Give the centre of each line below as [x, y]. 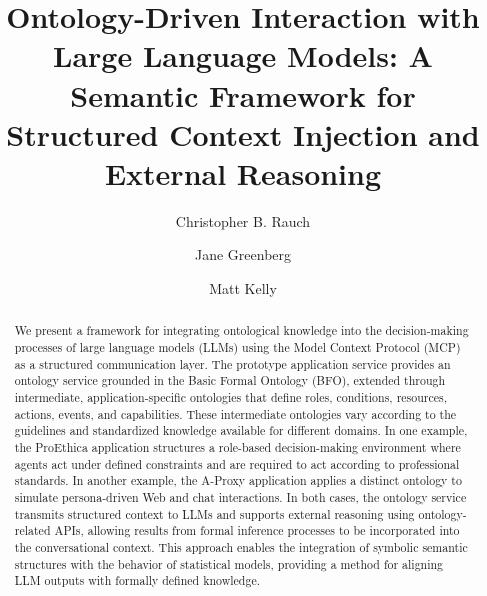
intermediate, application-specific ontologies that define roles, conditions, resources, [231, 397]
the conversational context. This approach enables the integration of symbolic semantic [241, 546]
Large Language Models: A [243, 55]
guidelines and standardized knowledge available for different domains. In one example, [241, 430]
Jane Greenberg [243, 254]
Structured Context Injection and [243, 133]
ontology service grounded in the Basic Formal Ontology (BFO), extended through [230, 380]
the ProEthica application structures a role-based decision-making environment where [237, 447]
